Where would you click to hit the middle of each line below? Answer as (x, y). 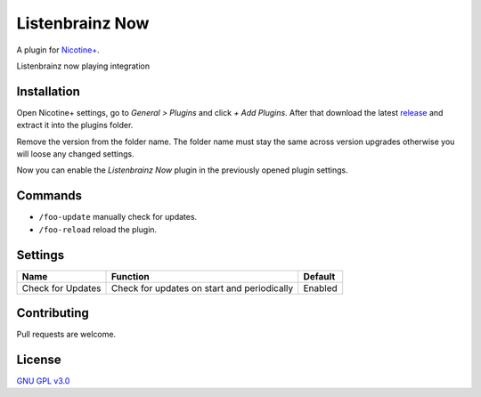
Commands (49, 196)
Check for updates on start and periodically (203, 288)
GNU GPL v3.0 (43, 381)
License (39, 359)
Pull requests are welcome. (66, 335)
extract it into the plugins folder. (75, 126)
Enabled (320, 288)
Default (319, 276)
